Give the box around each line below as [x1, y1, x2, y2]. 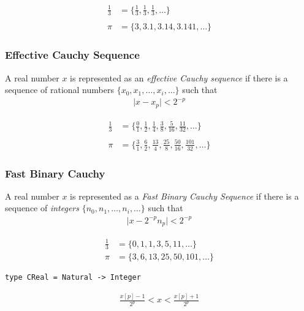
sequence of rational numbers [5, 83, 114, 96]
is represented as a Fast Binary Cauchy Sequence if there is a [70, 189, 299, 202]
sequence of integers [5, 201, 80, 214]
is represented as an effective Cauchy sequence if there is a [70, 71, 288, 84]
